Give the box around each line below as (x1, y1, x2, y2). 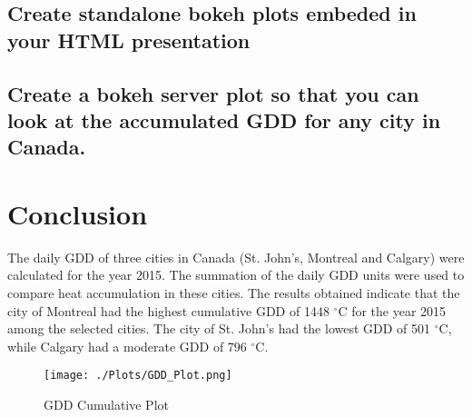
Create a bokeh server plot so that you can (7, 79, 419, 107)
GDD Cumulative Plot (44, 395, 169, 414)
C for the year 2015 (338, 301, 447, 320)
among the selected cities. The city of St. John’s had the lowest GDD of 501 (7, 319, 431, 338)
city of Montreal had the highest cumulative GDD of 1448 (7, 301, 329, 320)
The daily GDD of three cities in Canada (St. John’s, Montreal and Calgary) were (7, 247, 465, 266)
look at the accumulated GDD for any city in (7, 105, 441, 134)
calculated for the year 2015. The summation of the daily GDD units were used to (7, 265, 465, 284)
